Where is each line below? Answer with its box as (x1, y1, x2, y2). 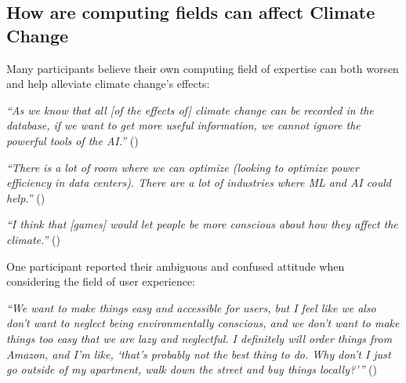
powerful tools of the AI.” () (6, 132, 139, 148)
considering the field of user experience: (6, 273, 195, 290)
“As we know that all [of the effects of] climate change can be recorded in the (6, 101, 374, 118)
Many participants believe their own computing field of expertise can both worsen (6, 60, 399, 76)
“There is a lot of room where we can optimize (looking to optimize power (6, 159, 359, 175)
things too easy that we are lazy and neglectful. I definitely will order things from (6, 330, 393, 346)
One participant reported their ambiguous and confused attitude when (6, 257, 345, 274)
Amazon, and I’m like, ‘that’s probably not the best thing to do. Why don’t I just (6, 345, 391, 362)
